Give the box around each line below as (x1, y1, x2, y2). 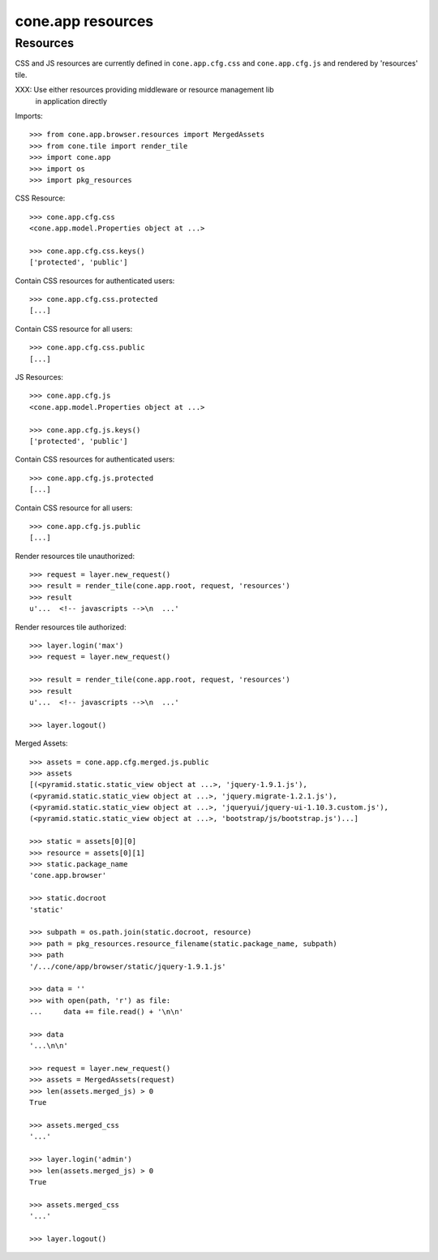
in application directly (35, 96, 108, 105)
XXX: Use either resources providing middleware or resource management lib (15, 85, 274, 95)
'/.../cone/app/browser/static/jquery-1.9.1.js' (29, 961, 226, 971)
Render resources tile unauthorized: (15, 551, 135, 561)
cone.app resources (15, 12, 154, 30)
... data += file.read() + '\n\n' (29, 1007, 184, 1017)
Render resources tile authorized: (15, 621, 127, 632)
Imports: (15, 110, 44, 121)
